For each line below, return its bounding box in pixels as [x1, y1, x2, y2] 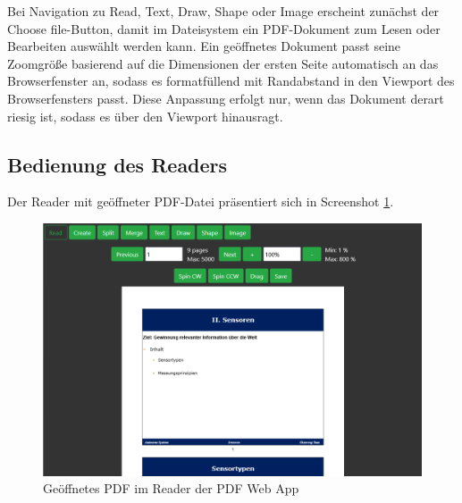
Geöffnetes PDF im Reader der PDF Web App [43, 479, 299, 498]
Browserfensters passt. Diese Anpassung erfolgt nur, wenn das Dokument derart [7, 88, 444, 107]
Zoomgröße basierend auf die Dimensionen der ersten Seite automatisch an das [7, 54, 439, 72]
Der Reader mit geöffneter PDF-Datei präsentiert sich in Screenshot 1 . [7, 192, 394, 211]
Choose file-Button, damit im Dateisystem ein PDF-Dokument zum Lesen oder [7, 19, 441, 38]
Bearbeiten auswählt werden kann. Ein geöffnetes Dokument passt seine [7, 37, 401, 55]
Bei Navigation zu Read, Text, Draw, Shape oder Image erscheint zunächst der [7, 2, 440, 20]
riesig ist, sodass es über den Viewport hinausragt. [7, 106, 283, 125]
